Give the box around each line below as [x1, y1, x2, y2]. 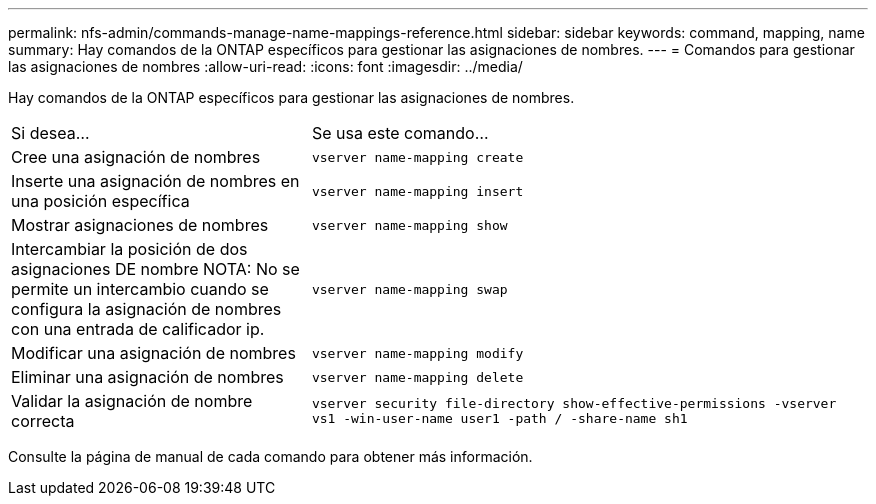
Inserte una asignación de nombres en [11, 171, 300, 191]
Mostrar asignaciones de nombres [11, 215, 269, 235]
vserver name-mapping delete [311, 369, 524, 385]
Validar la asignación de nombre [11, 391, 253, 411]
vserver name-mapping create [311, 149, 524, 165]
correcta [11, 411, 75, 431]
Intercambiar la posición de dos [11, 239, 248, 259]
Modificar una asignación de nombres [11, 343, 296, 363]
